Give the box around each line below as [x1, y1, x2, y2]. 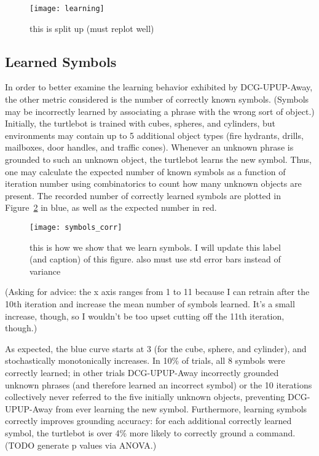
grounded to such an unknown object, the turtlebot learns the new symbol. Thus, [5, 153, 312, 166]
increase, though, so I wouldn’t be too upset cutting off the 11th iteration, [5, 309, 285, 322]
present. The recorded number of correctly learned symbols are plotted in [5, 189, 281, 202]
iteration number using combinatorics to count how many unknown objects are [5, 177, 302, 190]
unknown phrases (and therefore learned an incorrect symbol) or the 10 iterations [5, 378, 312, 391]
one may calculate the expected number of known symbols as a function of [5, 165, 286, 178]
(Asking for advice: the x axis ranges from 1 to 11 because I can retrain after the [5, 285, 310, 298]
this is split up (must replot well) [30, 22, 154, 34]
